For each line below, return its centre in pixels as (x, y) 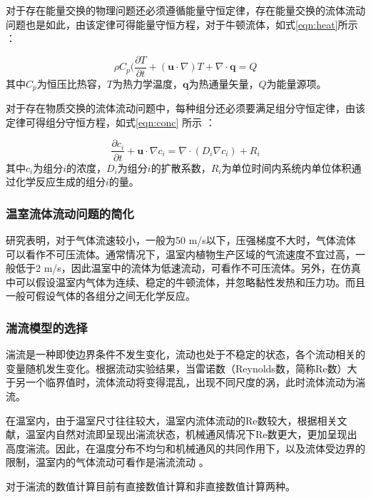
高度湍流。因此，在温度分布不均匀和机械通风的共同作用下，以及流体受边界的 (185, 448)
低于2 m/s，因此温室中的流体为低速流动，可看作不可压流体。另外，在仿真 (188, 268)
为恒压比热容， (72, 83)
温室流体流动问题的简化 (70, 213)
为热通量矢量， (224, 83)
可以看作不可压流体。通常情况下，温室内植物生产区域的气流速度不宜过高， (181, 254)
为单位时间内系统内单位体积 (286, 167)
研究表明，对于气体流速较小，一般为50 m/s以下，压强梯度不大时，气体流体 (181, 239)
